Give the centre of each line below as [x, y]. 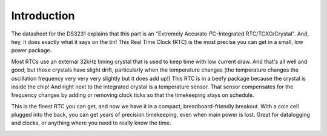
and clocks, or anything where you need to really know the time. [91, 123]
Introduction [43, 16]
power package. [31, 51]
